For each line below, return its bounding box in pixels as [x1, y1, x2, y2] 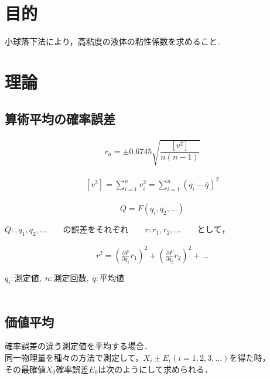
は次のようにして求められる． [98, 363, 213, 375]
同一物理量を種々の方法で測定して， [5, 351, 143, 363]
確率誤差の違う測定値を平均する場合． [5, 340, 152, 352]
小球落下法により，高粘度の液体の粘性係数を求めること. [5, 35, 220, 48]
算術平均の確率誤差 [5, 110, 115, 128]
